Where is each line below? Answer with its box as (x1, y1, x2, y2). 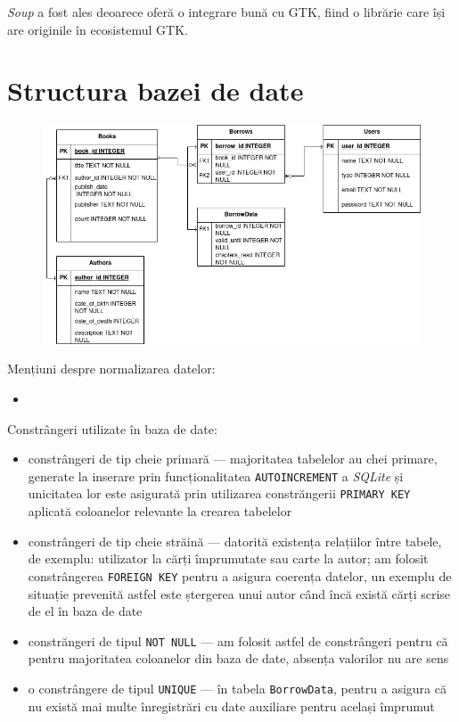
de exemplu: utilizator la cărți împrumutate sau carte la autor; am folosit (28, 549, 429, 568)
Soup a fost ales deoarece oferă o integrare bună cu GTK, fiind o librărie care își (7, 3, 446, 21)
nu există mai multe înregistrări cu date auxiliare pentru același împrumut (28, 696, 435, 715)
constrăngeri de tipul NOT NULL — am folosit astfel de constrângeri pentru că (28, 631, 448, 650)
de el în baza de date (28, 602, 143, 620)
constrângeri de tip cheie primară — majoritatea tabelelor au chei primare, (28, 449, 438, 468)
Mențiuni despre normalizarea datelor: (7, 359, 216, 378)
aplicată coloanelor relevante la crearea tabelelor (28, 502, 292, 521)
